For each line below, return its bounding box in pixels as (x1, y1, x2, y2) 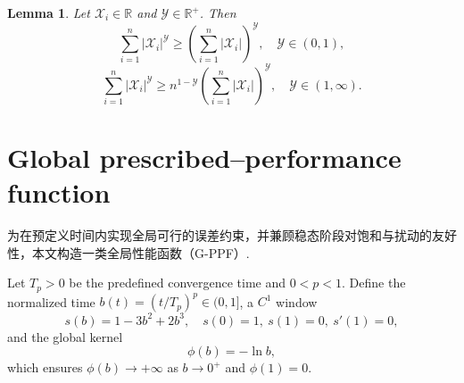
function (7, 173, 111, 210)
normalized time (7, 292, 95, 311)
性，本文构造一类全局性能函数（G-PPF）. (7, 243, 250, 262)
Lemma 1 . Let (7, 4, 90, 21)
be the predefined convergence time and (69, 273, 286, 292)
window (276, 292, 318, 311)
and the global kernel (7, 327, 123, 346)
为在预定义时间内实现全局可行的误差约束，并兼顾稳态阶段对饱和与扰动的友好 (7, 225, 457, 244)
